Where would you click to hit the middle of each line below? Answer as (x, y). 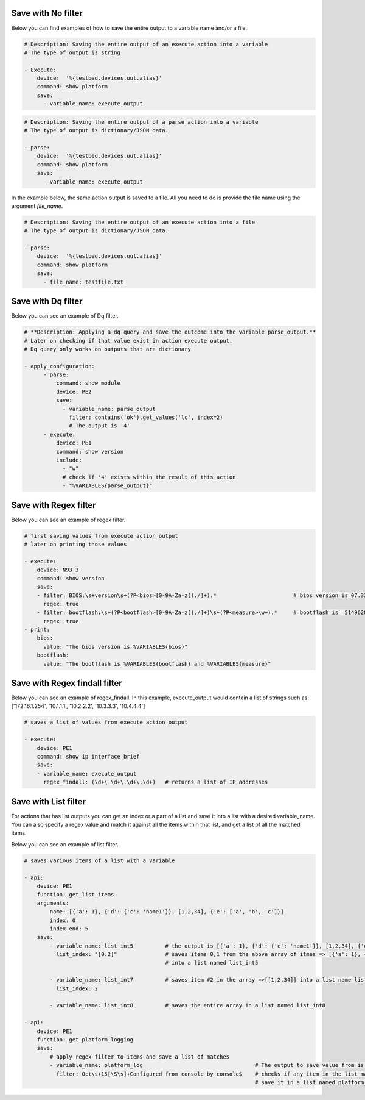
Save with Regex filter (54, 505)
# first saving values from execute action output (101, 536)
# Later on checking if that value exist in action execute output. (128, 341)
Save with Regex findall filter (67, 683)
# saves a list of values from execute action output (106, 722)
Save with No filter (47, 13)
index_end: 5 (69, 929)
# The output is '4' (99, 426)
